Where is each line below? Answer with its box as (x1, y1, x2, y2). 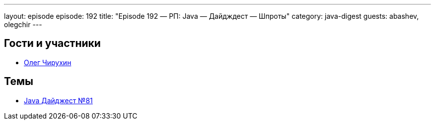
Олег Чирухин (24, 58, 72, 67)
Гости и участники (4, 37, 101, 50)
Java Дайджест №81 (24, 96, 93, 105)
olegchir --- (4, 20, 42, 29)
